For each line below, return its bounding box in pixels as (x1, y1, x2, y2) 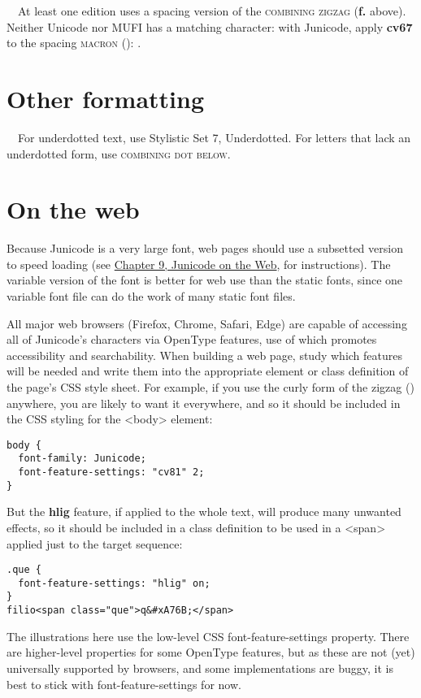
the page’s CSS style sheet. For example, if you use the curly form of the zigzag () (7, 378, 414, 395)
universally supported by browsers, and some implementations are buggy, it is (7, 659, 393, 676)
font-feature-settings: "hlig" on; (18, 577, 210, 589)
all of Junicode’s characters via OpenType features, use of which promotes (7, 331, 377, 348)
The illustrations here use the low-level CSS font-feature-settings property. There (7, 627, 410, 644)
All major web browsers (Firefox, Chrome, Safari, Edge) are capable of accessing (7, 314, 407, 332)
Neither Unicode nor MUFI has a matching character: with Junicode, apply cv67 (7, 18, 413, 35)
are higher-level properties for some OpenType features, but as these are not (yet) (7, 644, 415, 661)
